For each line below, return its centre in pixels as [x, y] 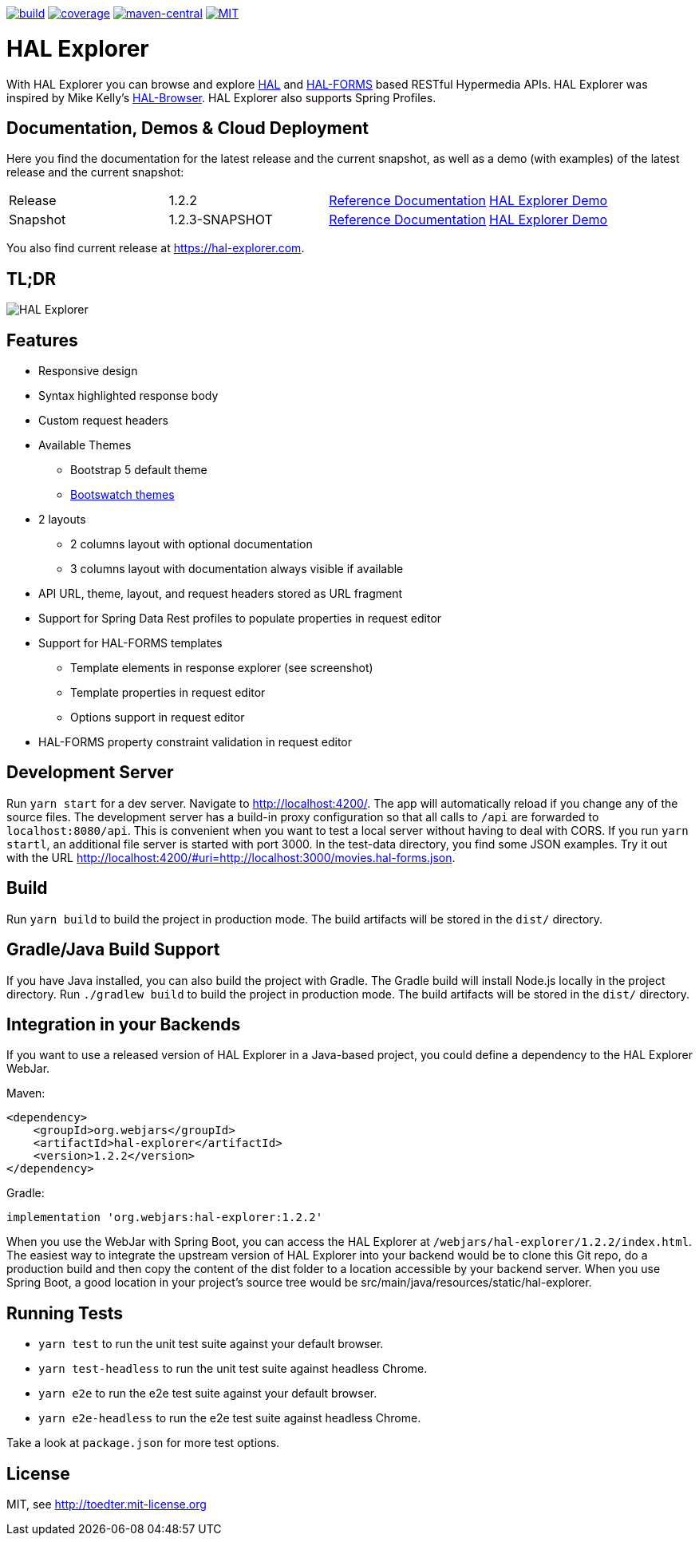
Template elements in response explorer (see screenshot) [222, 668]
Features [42, 340]
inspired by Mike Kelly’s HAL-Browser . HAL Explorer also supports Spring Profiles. [221, 97]
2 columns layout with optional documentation [192, 544]
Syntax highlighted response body [128, 396]
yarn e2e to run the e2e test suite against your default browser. [208, 1394]
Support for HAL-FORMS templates [130, 643]
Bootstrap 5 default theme [139, 470]
